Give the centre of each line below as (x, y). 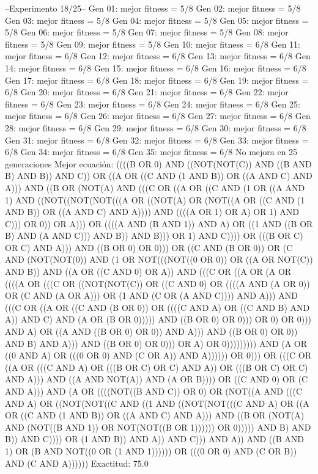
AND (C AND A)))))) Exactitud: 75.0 (77, 463)
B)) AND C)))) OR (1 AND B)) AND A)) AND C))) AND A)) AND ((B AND (154, 439)
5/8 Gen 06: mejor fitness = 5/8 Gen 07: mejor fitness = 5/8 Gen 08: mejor (147, 32)
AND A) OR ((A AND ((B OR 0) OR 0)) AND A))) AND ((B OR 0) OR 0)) (151, 331)
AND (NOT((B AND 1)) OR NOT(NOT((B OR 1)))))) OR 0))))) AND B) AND (158, 427)
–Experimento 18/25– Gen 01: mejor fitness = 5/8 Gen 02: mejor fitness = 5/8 (153, 8)
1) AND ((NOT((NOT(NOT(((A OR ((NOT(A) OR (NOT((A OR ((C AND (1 (155, 199)
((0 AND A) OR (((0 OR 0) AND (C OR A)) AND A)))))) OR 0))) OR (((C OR (158, 355)
